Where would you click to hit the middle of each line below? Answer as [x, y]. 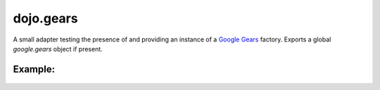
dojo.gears [45, 18]
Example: [34, 69]
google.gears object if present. [58, 49]
